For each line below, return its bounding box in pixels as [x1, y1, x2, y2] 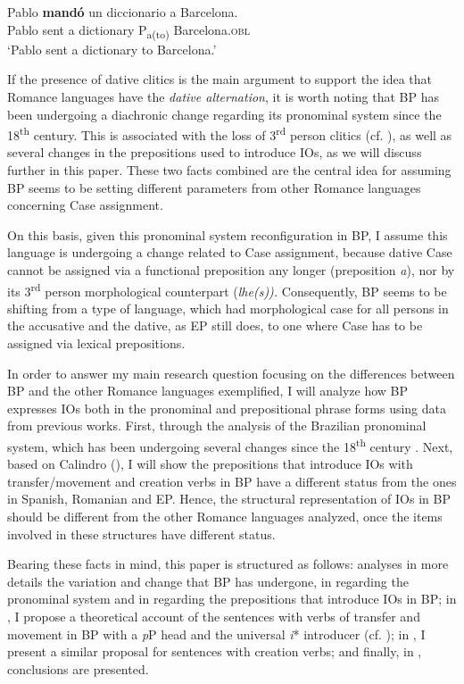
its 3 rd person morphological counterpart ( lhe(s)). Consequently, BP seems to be [7, 279, 447, 300]
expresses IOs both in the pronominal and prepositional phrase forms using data [7, 398, 447, 417]
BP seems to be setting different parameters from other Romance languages [7, 178, 421, 196]
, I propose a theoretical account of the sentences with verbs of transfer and [7, 606, 420, 625]
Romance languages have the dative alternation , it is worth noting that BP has [7, 87, 439, 105]
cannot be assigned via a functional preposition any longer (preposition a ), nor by [7, 260, 455, 279]
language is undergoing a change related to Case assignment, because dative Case [7, 243, 452, 262]
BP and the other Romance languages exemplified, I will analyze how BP [7, 381, 409, 400]
